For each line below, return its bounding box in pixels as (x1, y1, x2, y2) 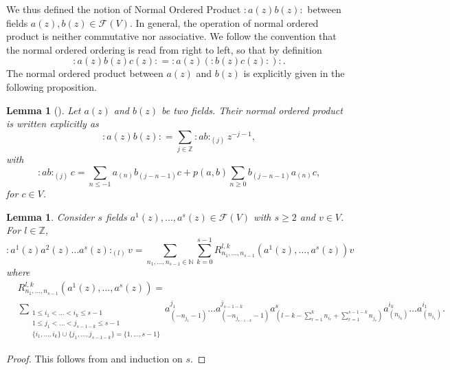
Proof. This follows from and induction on (6, 351, 183, 365)
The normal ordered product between (6, 66, 164, 80)
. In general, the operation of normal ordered (129, 15, 319, 30)
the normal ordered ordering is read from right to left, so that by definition (6, 42, 322, 56)
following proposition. (6, 79, 97, 94)
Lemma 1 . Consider (6, 209, 95, 224)
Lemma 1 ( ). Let (6, 102, 81, 117)
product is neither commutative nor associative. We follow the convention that (6, 29, 337, 43)
